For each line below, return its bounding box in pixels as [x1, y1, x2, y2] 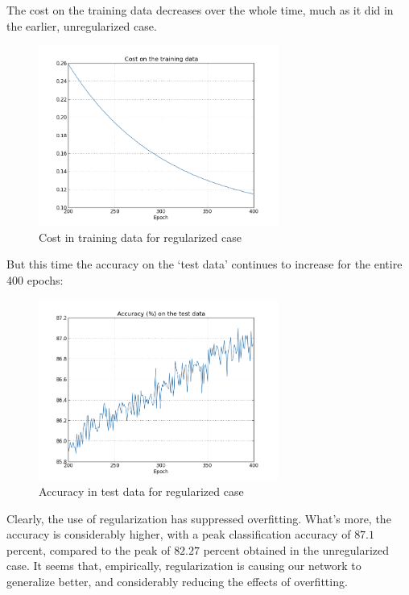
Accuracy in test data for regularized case [39, 483, 244, 500]
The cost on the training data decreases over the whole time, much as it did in [6, 2, 394, 18]
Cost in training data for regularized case [39, 228, 242, 245]
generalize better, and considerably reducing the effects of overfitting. [6, 573, 348, 590]
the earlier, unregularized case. [6, 17, 157, 34]
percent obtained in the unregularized [203, 541, 390, 558]
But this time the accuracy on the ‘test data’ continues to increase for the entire [6, 256, 403, 273]
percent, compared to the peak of [6, 541, 171, 558]
